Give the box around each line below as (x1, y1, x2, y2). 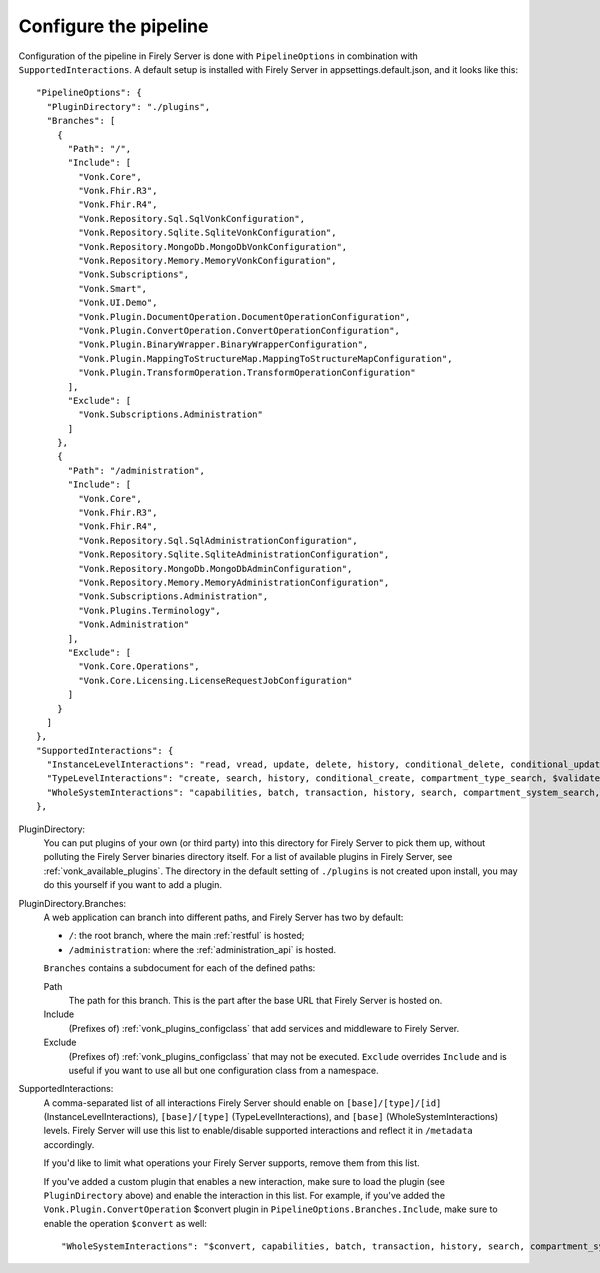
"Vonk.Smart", (78, 283, 148, 294)
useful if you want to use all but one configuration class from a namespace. (68, 1064, 379, 1076)
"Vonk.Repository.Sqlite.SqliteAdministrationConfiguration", (78, 549, 390, 560)
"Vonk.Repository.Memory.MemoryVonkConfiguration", (78, 255, 337, 267)
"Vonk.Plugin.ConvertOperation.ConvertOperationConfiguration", (78, 325, 400, 336)
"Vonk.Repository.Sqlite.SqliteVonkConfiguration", (78, 227, 337, 239)
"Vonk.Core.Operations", (78, 661, 200, 672)
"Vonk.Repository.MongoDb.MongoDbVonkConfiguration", (78, 241, 348, 252)
